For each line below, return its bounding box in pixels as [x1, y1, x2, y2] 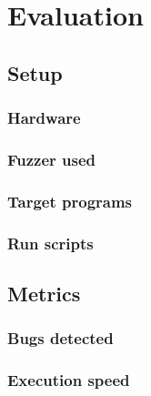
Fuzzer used [7, 147, 96, 170]
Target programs [7, 189, 133, 212]
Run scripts [7, 231, 94, 254]
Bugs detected [7, 327, 114, 350]
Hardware [7, 107, 81, 129]
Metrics [7, 279, 81, 307]
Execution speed [7, 369, 130, 391]
